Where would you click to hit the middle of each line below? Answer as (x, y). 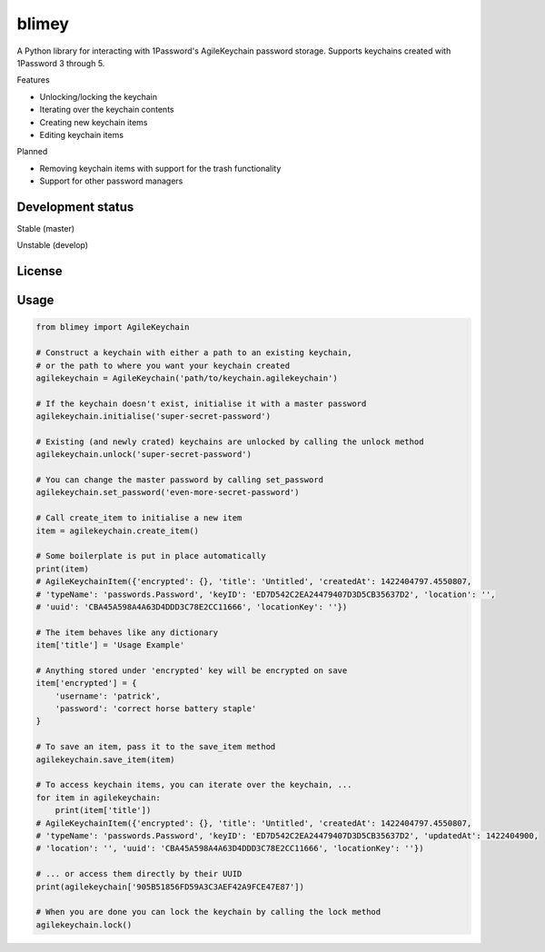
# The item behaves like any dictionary (127, 632)
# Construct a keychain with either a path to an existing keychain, (194, 353)
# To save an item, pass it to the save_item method (156, 747)
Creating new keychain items (94, 122)
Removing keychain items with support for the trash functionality (160, 168)
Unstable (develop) (53, 245)
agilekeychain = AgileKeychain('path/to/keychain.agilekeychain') (187, 378)
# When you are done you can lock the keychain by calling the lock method (208, 912)
